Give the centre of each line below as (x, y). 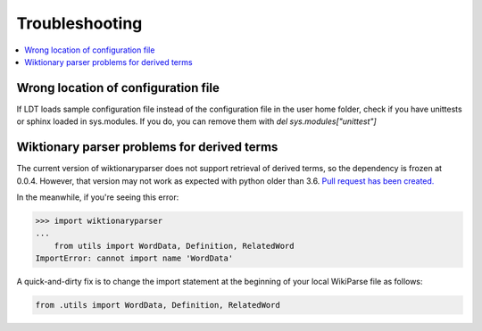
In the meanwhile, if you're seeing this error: (98, 197)
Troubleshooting (79, 23)
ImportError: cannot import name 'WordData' (134, 258)
